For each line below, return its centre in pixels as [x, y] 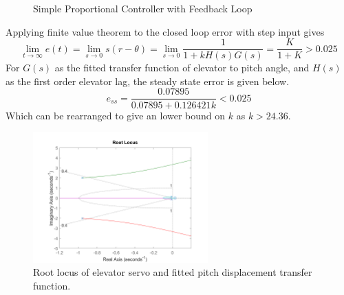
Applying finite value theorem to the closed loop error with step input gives [165, 31]
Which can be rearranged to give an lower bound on [116, 115]
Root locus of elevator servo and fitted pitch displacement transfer [173, 272]
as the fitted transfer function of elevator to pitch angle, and [182, 68]
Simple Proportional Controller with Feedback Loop [143, 8]
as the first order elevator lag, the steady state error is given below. [148, 81]
